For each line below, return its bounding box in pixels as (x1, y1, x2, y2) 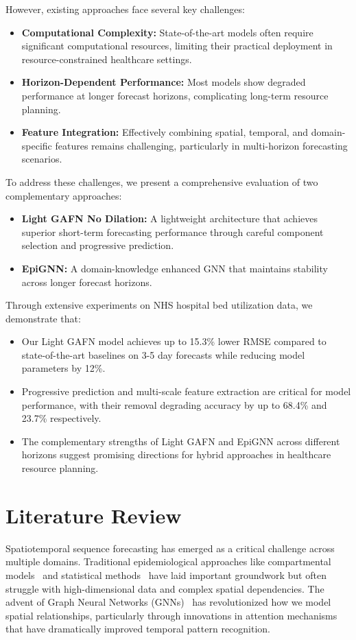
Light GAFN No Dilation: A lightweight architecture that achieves (21, 211, 318, 226)
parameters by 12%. (21, 361, 106, 375)
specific (21, 138, 52, 152)
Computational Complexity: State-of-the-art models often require (21, 25, 313, 39)
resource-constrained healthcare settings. (21, 51, 192, 66)
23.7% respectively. (21, 411, 102, 425)
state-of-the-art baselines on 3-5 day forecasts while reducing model (21, 347, 305, 362)
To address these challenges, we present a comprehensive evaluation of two (5, 174, 318, 189)
